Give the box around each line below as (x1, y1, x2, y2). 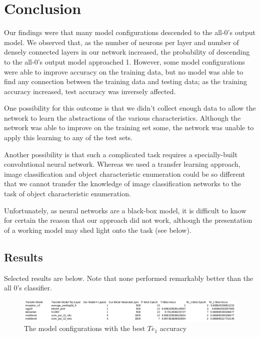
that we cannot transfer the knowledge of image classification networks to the (4, 178, 241, 189)
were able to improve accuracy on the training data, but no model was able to (4, 66, 243, 77)
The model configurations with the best (24, 323, 145, 333)
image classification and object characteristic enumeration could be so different (4, 168, 245, 179)
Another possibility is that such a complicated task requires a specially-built (4, 149, 237, 159)
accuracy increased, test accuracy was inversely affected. (4, 86, 176, 96)
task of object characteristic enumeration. (4, 188, 131, 199)
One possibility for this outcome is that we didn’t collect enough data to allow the (4, 103, 256, 113)
